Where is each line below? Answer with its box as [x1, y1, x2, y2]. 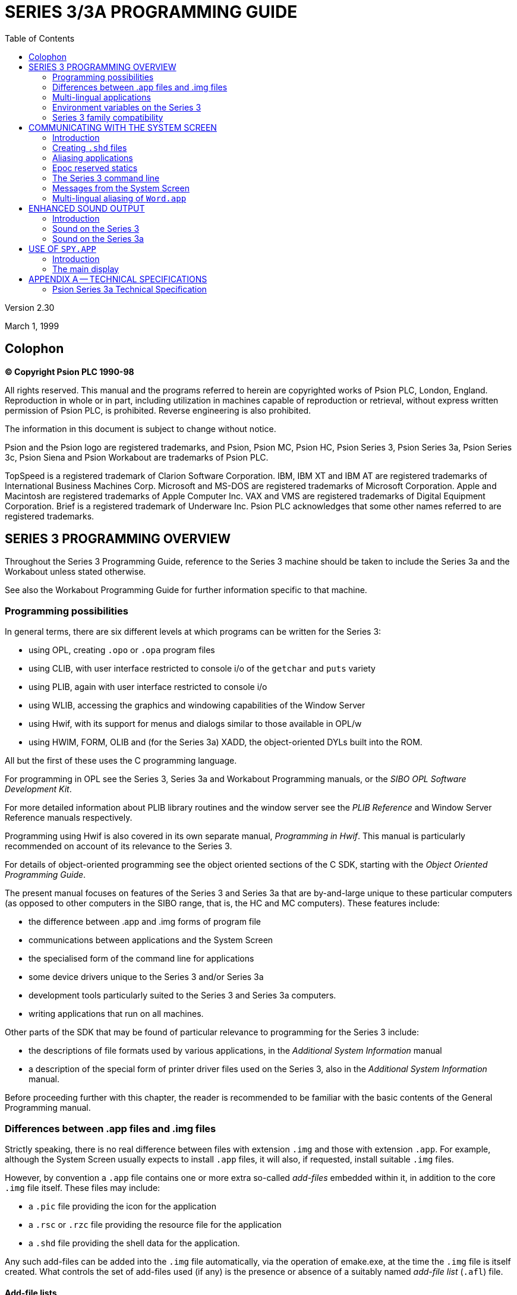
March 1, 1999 [5, 320, 59, 331]
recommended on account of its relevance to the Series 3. [5, 841, 232, 852]
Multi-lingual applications [52, 92, 151, 102]
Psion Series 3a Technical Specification [52, 283, 207, 294]
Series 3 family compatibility [52, 112, 163, 122]
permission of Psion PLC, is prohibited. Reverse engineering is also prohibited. [5, 405, 311, 415]
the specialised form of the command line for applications [29, 953, 254, 964]
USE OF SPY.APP [29, 243, 96, 254]
